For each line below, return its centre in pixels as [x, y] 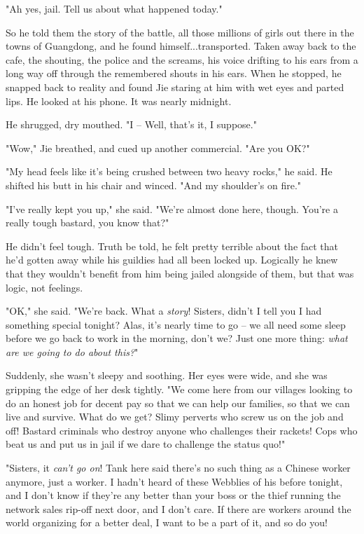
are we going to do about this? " [72, 351]
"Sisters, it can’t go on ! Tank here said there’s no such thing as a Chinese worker [178, 468]
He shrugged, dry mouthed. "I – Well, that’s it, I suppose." [131, 124]
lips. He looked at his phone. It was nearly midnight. [119, 101]
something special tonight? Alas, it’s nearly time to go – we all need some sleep [176, 324]
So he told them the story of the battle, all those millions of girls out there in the [180, 32]
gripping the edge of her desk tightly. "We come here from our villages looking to [179, 389]
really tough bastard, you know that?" [87, 222]
